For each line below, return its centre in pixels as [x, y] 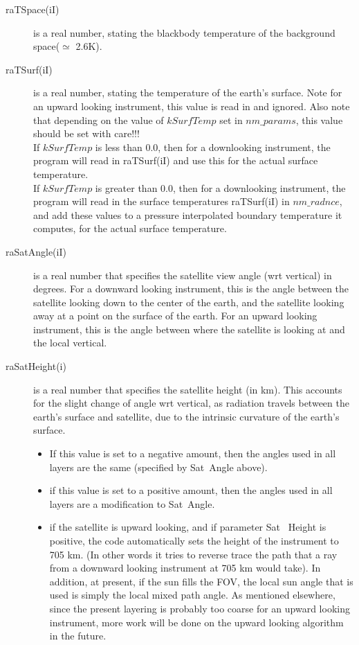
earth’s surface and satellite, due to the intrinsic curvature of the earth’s [186, 416]
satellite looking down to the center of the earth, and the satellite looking [189, 302]
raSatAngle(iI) [36, 251]
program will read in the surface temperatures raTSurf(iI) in [162, 201]
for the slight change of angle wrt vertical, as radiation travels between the [191, 403]
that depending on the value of [99, 120]
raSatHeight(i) [36, 366]
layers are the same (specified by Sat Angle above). [158, 467]
